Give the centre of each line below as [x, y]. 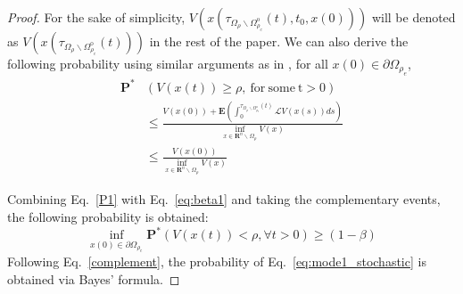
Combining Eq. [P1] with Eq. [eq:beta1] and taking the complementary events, [224, 199]
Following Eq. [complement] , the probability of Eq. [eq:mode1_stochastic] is [217, 261]
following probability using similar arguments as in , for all [168, 63]
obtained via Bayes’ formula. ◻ [94, 278]
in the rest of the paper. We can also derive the [279, 41]
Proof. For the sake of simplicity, [96, 17]
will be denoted [413, 17]
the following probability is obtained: [108, 216]
